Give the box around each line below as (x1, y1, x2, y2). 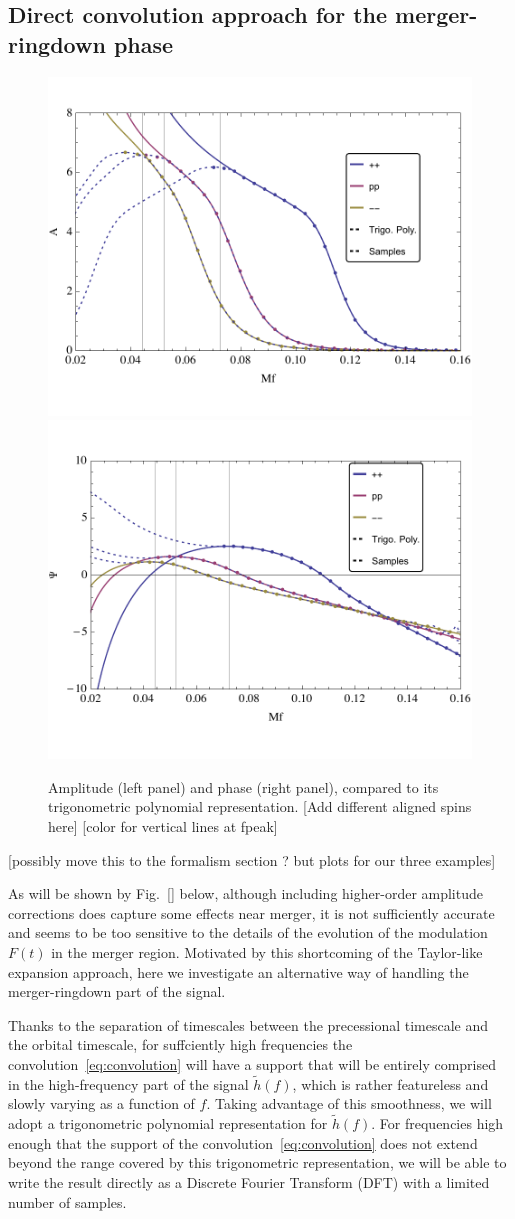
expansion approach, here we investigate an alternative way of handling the (8, 961, 469, 982)
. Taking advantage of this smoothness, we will (206, 1093, 492, 1114)
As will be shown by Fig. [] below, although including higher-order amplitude (8, 883, 483, 904)
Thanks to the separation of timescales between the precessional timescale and (8, 1014, 489, 1035)
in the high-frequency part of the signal (8, 1073, 249, 1094)
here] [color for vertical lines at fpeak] (48, 816, 278, 836)
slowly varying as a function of (8, 1093, 195, 1114)
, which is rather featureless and (292, 1073, 489, 1094)
